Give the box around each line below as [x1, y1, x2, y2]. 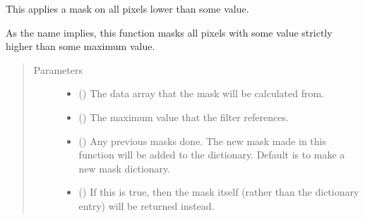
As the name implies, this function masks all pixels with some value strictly [6, 25, 333, 39]
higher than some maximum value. [6, 39, 155, 54]
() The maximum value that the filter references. [78, 109, 289, 124]
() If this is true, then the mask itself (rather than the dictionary [78, 184, 359, 199]
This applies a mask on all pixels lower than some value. [6, 1, 249, 15]
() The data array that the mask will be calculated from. [78, 86, 325, 101]
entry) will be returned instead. [78, 198, 215, 213]
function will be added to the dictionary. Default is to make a [78, 147, 345, 162]
